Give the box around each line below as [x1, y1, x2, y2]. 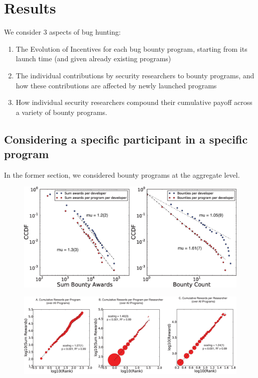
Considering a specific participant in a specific [4, 131, 248, 147]
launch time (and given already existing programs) [16, 53, 171, 64]
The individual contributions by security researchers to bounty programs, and [16, 70, 254, 80]
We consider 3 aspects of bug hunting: [4, 27, 121, 37]
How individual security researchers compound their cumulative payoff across [16, 97, 252, 107]
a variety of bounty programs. [16, 106, 108, 117]
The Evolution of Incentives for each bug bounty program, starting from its [16, 43, 247, 54]
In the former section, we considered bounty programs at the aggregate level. [4, 169, 240, 180]
